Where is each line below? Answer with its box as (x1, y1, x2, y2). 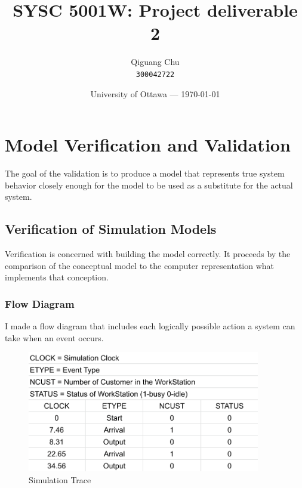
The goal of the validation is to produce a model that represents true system (5, 167, 285, 180)
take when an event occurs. (5, 331, 104, 344)
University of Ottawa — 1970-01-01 (90, 87, 220, 100)
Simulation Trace (29, 473, 91, 486)
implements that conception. (5, 271, 109, 283)
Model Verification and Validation (5, 132, 291, 157)
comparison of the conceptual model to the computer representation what (5, 259, 275, 271)
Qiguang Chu (131, 55, 180, 68)
